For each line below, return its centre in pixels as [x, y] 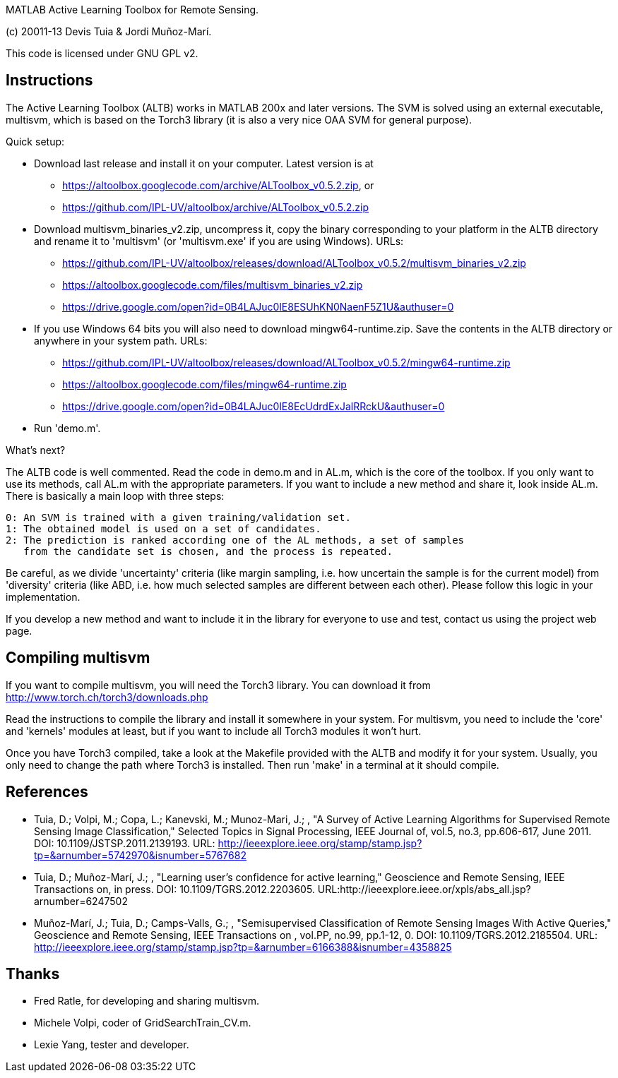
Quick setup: [35, 141]
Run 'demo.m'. [67, 428]
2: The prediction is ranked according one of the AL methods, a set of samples [235, 540]
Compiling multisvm [78, 658]
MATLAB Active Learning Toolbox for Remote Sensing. [132, 10]
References [47, 792]
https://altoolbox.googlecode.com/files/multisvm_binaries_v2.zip [213, 285]
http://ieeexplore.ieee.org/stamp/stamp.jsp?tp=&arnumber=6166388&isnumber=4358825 [243, 947]
